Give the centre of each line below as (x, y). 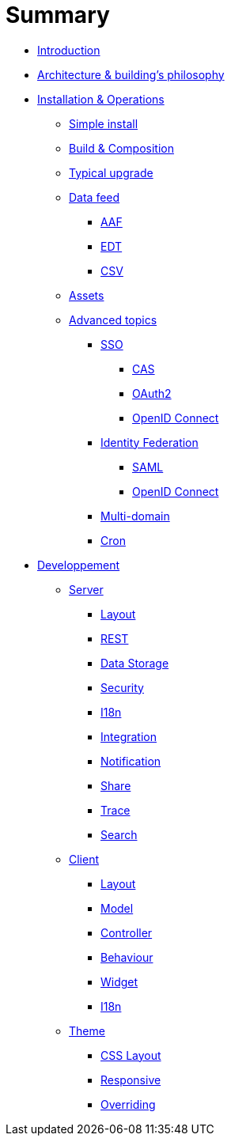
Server (86, 589)
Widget (119, 981)
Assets (87, 295)
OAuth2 (152, 393)
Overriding (128, 1104)
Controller (127, 932)
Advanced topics (113, 320)
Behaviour (127, 957)
